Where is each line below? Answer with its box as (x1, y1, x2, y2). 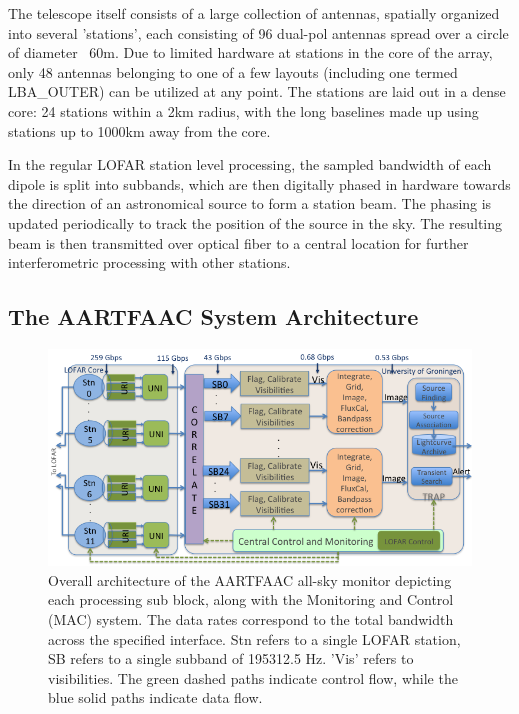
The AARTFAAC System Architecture (8, 301, 419, 332)
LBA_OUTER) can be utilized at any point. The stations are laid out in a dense (8, 81, 506, 102)
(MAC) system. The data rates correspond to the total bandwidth (48, 609, 454, 629)
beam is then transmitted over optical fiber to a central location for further (8, 232, 469, 253)
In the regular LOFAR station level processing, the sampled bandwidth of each (8, 154, 492, 175)
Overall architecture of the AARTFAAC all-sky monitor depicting (48, 569, 452, 590)
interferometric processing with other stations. (8, 252, 291, 273)
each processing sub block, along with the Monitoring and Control (48, 589, 454, 610)
